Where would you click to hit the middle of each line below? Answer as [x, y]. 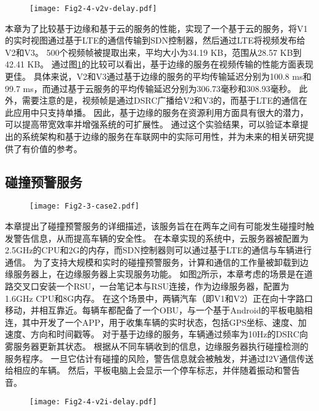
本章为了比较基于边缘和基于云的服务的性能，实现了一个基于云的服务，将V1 [156, 28]
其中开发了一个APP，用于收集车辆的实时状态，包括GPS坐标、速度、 [160, 322]
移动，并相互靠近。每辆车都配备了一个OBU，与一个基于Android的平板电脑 [155, 310]
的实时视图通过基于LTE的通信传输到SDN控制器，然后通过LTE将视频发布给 [155, 40]
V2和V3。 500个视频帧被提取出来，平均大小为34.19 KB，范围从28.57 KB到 [153, 52]
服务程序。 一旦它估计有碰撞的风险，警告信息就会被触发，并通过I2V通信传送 [159, 358]
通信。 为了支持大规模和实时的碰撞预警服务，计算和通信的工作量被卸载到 [152, 262]
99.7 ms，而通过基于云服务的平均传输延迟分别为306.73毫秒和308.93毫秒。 [151, 88]
